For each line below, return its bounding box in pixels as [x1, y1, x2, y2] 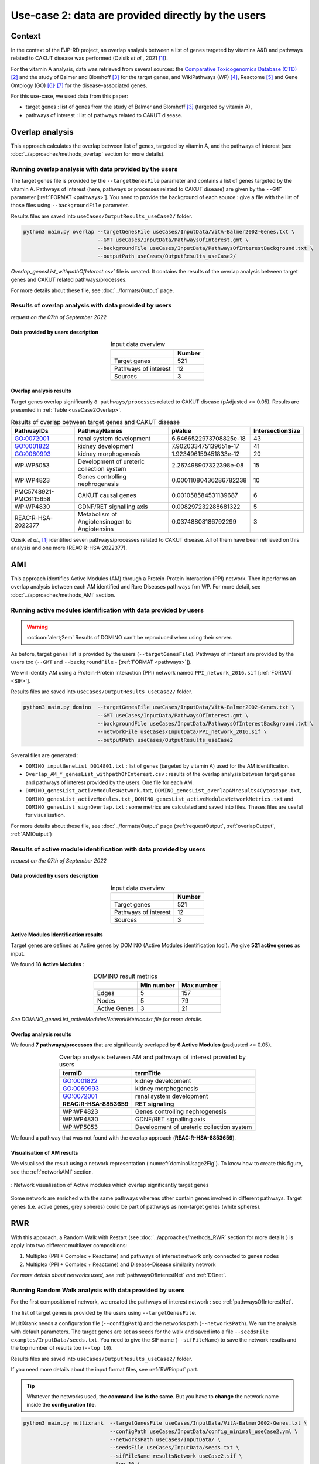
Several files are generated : [11, 751, 79, 758]
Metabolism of [77, 510, 118, 518]
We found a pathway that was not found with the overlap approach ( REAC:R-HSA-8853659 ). [11, 1134, 236, 1141]
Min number [140, 981, 176, 989]
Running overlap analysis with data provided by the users [11, 165, 178, 173]
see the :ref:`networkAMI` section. [11, 1168, 94, 1175]
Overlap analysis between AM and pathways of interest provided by [59, 1053, 246, 1061]
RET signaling [135, 1100, 174, 1108]
